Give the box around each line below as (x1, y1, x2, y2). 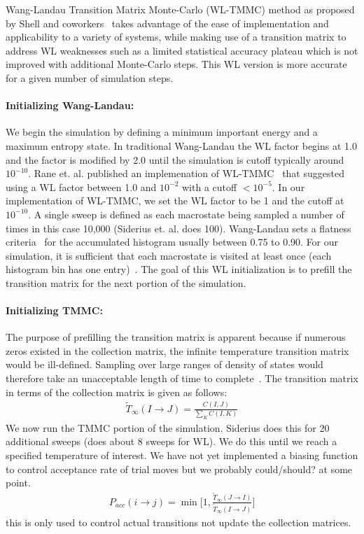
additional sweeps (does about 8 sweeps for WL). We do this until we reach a (6, 434, 337, 449)
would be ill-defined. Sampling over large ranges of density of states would (6, 357, 323, 372)
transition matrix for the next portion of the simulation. (6, 275, 246, 290)
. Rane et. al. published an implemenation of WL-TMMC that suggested (28, 166, 344, 181)
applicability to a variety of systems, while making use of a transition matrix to (6, 29, 346, 44)
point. (6, 475, 31, 490)
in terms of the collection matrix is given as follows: (6, 384, 227, 399)
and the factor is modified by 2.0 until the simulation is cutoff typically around (6, 152, 344, 167)
